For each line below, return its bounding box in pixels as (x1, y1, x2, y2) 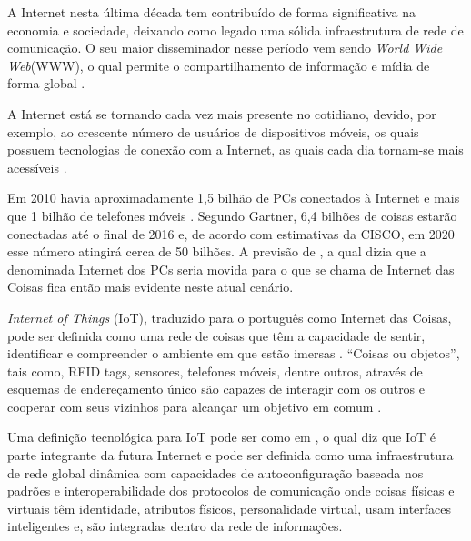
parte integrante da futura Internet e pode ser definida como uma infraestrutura (7, 446, 454, 465)
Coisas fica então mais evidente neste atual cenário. (7, 277, 294, 296)
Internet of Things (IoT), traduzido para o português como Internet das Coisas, (7, 307, 452, 326)
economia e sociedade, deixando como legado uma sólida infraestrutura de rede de (7, 20, 464, 39)
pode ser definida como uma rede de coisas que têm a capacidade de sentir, (7, 326, 426, 345)
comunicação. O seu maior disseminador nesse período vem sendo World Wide (7, 38, 443, 57)
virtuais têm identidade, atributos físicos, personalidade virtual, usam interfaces (7, 498, 452, 517)
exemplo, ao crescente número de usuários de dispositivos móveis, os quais (7, 122, 419, 141)
